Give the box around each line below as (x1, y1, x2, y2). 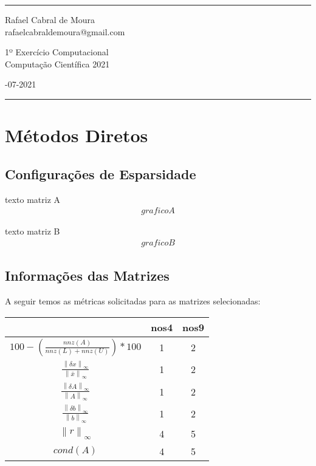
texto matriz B (5, 225, 60, 238)
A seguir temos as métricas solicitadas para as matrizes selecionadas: (5, 295, 261, 307)
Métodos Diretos (5, 123, 148, 148)
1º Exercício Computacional (5, 46, 109, 58)
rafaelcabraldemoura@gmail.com (5, 25, 125, 38)
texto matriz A (5, 193, 61, 205)
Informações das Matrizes (5, 266, 170, 285)
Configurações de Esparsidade (5, 164, 196, 183)
